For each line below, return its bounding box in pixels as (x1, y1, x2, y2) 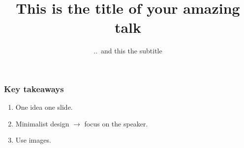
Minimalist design (15, 118, 69, 128)
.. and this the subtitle (93, 46, 162, 56)
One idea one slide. (15, 102, 73, 112)
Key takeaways (4, 82, 64, 95)
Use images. (15, 135, 51, 145)
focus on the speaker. (84, 118, 148, 128)
